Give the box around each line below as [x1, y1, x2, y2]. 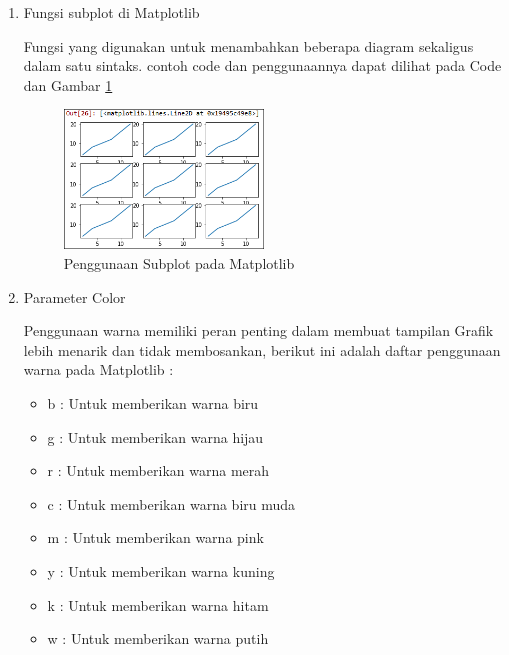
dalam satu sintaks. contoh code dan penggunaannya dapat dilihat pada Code [23, 55, 502, 76]
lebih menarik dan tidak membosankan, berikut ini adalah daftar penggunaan [23, 339, 501, 360]
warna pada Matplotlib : [23, 359, 174, 380]
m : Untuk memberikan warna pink [47, 527, 264, 548]
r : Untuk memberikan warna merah [47, 460, 270, 481]
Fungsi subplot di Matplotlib [23, 2, 200, 22]
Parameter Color [23, 286, 126, 307]
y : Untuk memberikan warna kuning [47, 561, 275, 582]
